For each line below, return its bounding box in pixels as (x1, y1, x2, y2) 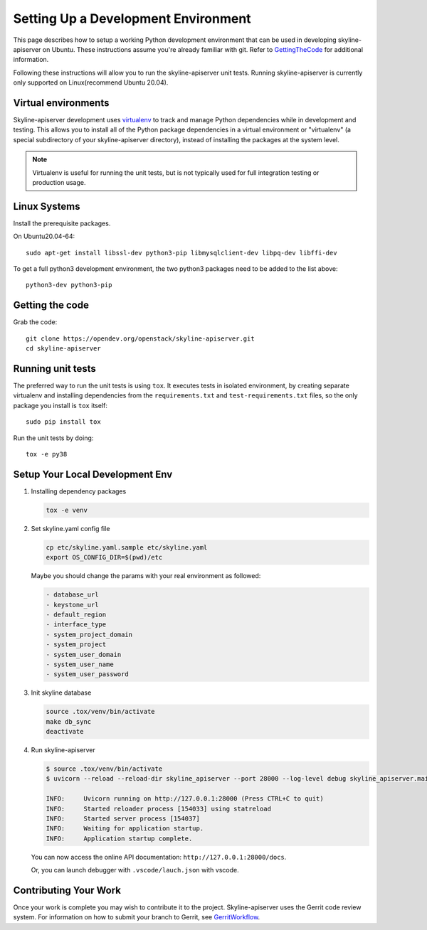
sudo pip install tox (26, 418, 101, 426)
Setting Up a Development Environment (13, 11, 252, 26)
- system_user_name (46, 660, 114, 668)
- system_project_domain (46, 630, 133, 638)
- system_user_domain (46, 651, 122, 658)
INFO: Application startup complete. (46, 834, 193, 843)
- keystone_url (46, 601, 99, 609)
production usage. (32, 178, 86, 186)
